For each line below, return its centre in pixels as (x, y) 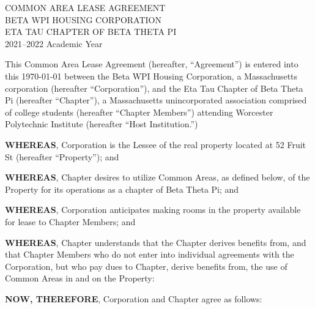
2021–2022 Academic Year (54, 43)
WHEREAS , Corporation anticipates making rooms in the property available (153, 210)
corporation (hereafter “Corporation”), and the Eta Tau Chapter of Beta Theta (154, 88)
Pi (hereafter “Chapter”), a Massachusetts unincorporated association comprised (156, 100)
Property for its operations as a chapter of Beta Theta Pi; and (122, 189)
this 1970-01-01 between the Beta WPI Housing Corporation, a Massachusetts (151, 76)
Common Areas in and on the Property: (80, 278)
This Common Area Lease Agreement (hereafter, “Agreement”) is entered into (152, 64)
